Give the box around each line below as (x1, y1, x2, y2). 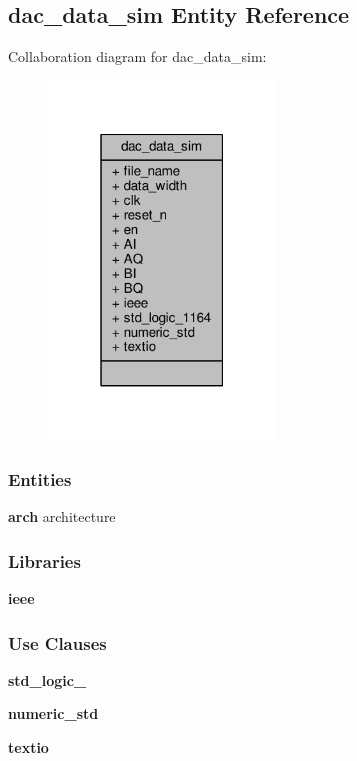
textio (8, 736, 49, 757)
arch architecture (8, 506, 116, 527)
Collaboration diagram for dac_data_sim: (8, 46, 267, 67)
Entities (8, 466, 72, 491)
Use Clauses (8, 630, 107, 655)
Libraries (8, 548, 81, 573)
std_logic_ (8, 669, 87, 690)
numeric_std (8, 703, 99, 724)
